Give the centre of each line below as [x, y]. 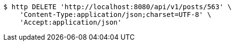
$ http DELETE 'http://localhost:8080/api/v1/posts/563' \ [118, 7]
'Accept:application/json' [71, 22]
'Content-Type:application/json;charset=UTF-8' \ [115, 15]
